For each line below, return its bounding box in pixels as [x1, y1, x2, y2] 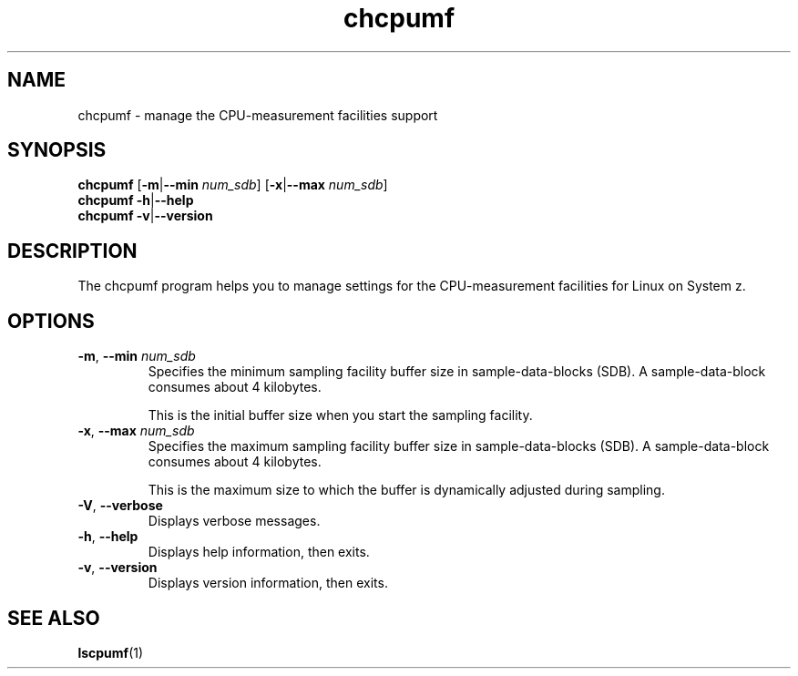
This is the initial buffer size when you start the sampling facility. [148, 407, 533, 424]
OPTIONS [7, 309, 95, 333]
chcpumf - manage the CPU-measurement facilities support [77, 107, 438, 123]
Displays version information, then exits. [148, 575, 388, 591]
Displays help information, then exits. [148, 544, 370, 560]
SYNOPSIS [7, 138, 107, 162]
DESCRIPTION [7, 239, 138, 262]
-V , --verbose [77, 497, 163, 514]
